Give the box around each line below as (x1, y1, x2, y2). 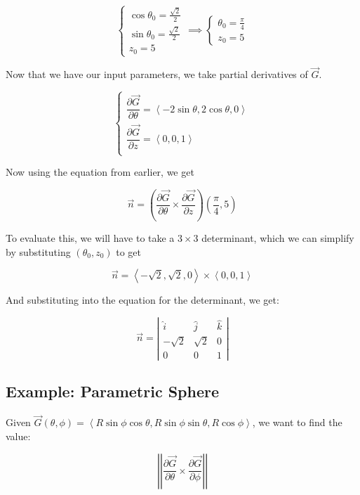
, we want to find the (252, 415, 342, 430)
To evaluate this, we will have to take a (6, 231, 175, 245)
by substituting (6, 244, 71, 259)
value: (6, 428, 31, 443)
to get (116, 244, 142, 259)
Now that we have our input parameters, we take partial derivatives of (6, 67, 308, 82)
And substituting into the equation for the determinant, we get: (6, 292, 279, 307)
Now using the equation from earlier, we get (6, 165, 194, 179)
